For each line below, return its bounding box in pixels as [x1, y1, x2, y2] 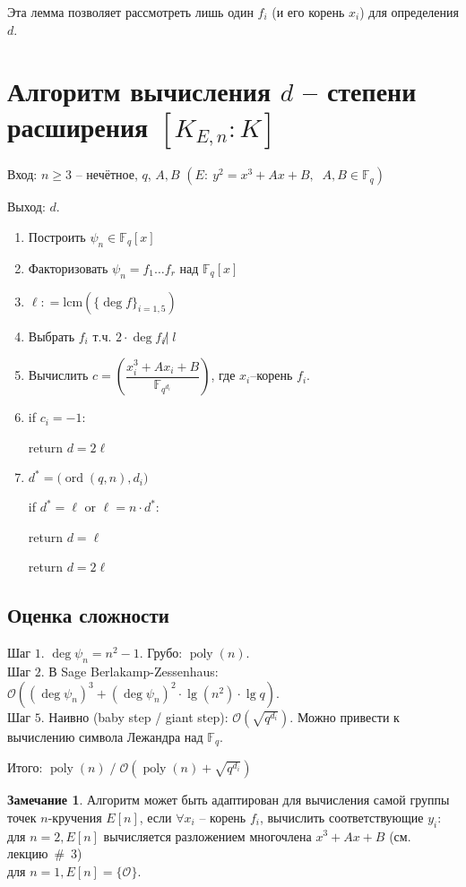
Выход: [7, 197, 46, 216]
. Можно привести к [289, 707, 400, 726]
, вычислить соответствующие [259, 807, 424, 826]
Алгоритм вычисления [7, 73, 272, 109]
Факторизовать [28, 258, 108, 277]
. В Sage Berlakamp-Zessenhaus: [40, 662, 219, 681]
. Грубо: [139, 643, 183, 662]
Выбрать [28, 326, 75, 345]
